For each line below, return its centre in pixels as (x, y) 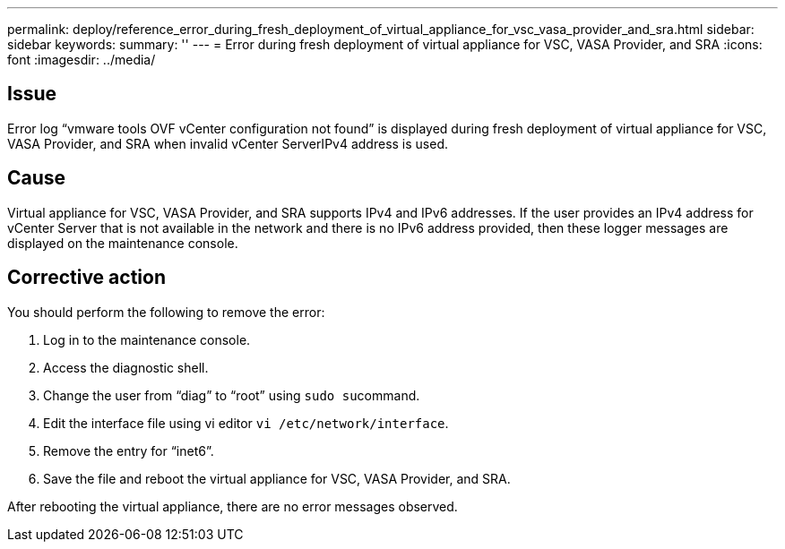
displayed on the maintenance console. (123, 243)
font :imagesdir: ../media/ (82, 60)
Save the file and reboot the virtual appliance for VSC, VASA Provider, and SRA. (277, 478)
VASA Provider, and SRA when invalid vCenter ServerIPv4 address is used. (228, 143)
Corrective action (86, 278)
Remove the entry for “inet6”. (129, 450)
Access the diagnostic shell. (126, 367)
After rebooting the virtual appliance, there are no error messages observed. (233, 506)
